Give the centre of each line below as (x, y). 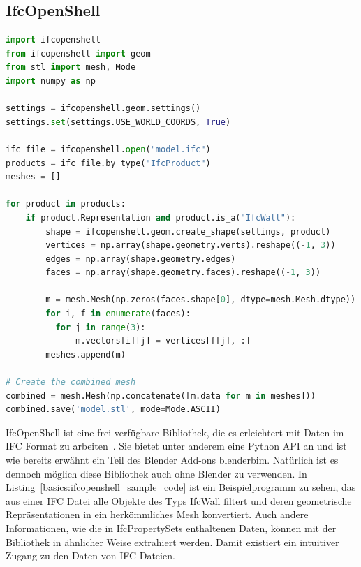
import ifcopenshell (53, 40)
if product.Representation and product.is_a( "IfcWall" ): (161, 218)
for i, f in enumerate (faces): (118, 314)
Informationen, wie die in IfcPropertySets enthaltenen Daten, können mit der (171, 528)
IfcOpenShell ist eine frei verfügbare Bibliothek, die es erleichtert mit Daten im (175, 432)
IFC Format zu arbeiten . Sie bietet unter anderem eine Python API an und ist (176, 446)
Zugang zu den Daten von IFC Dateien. (90, 555)
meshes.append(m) (86, 354)
